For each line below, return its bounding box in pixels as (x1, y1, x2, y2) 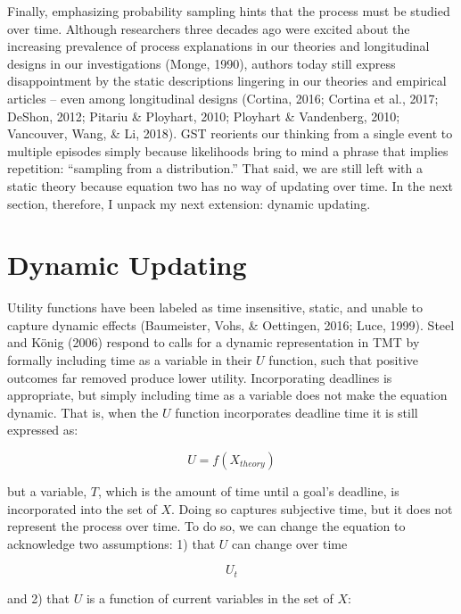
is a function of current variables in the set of (86, 588, 333, 607)
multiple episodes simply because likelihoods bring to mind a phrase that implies (7, 141, 449, 160)
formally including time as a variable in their (7, 351, 252, 369)
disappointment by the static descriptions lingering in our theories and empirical (7, 71, 447, 90)
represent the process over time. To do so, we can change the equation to (7, 517, 406, 535)
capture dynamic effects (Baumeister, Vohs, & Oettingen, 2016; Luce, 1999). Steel (7, 315, 455, 334)
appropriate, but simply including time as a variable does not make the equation (7, 386, 448, 404)
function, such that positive (268, 351, 419, 369)
